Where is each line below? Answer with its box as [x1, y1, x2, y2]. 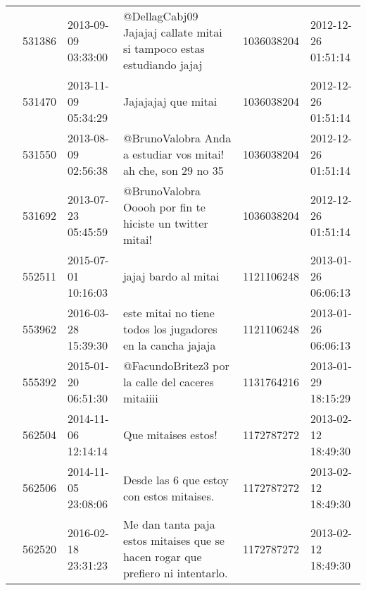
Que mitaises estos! [122, 426, 217, 443]
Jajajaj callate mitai [122, 24, 222, 40]
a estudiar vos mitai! [122, 146, 225, 162]
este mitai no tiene [122, 305, 215, 321]
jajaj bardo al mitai [122, 268, 220, 284]
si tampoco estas [122, 40, 205, 56]
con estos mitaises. [122, 487, 215, 504]
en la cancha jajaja [122, 337, 216, 353]
